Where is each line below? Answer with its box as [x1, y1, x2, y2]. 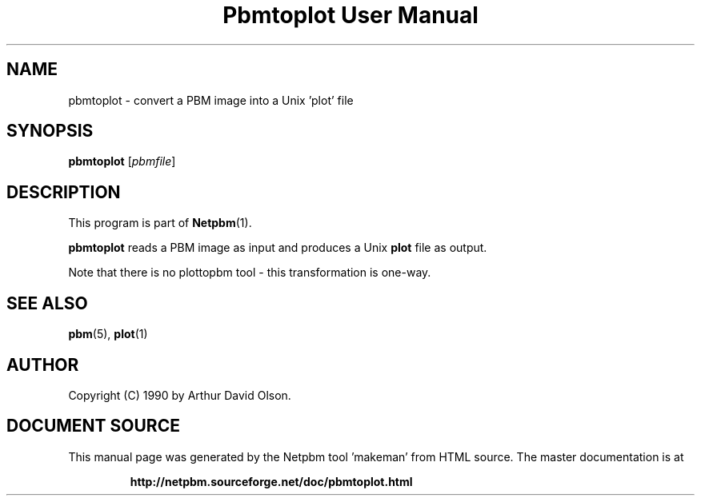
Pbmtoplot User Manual [222, 2, 479, 29]
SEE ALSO [6, 293, 88, 313]
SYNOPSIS [6, 121, 94, 141]
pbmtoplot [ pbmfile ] [68, 154, 176, 169]
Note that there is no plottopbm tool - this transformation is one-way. [68, 265, 431, 280]
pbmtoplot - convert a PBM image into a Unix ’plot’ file [68, 93, 354, 107]
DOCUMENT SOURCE [6, 416, 180, 436]
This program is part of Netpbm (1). [68, 216, 252, 230]
